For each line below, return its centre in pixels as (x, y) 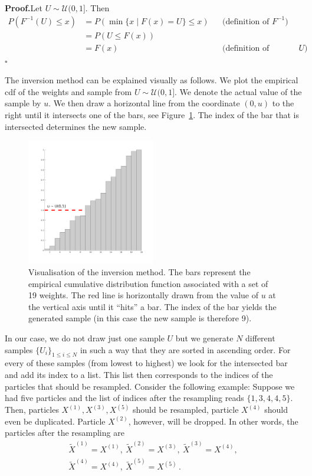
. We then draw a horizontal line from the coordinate (144, 103)
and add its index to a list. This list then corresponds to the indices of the (139, 375)
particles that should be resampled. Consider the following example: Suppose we (150, 386)
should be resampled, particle (185, 410)
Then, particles (32, 410)
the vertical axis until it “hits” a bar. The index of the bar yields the (152, 306)
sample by (23, 103)
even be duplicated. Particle (55, 421)
